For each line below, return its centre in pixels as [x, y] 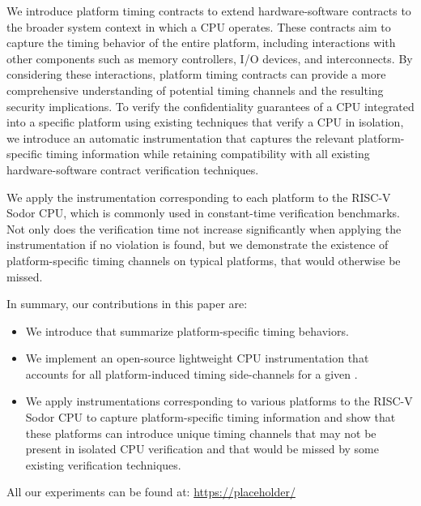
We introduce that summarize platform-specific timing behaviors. [187, 330]
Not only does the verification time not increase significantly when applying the [204, 228]
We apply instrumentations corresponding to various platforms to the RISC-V [219, 401]
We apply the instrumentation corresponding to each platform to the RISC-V [199, 197]
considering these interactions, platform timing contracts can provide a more [196, 74]
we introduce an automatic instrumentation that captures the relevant [181, 137]
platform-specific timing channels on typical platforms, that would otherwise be [204, 260]
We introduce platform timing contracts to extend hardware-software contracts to [209, 11]
